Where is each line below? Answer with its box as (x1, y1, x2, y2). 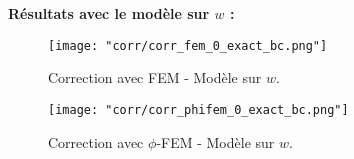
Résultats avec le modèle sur (8, 3, 210, 23)
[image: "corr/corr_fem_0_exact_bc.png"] (48, 38, 328, 53)
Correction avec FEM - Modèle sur (48, 67, 262, 88)
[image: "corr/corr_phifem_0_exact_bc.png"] (48, 102, 349, 117)
